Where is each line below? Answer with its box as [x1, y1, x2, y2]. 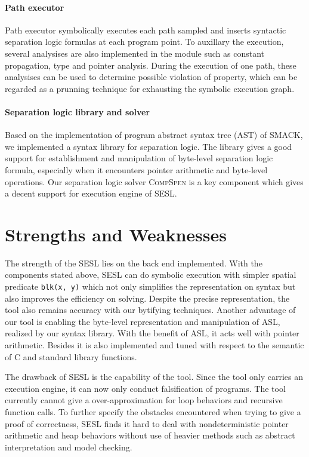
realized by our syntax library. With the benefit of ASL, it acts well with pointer [5, 327, 299, 339]
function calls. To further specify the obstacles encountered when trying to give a [5, 406, 301, 418]
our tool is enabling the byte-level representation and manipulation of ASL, [5, 315, 280, 327]
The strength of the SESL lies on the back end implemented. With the [5, 256, 262, 269]
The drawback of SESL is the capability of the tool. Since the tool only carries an [5, 370, 304, 383]
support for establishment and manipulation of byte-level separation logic [5, 152, 273, 164]
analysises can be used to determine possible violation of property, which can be [5, 70, 298, 83]
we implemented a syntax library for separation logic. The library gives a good [5, 140, 292, 152]
